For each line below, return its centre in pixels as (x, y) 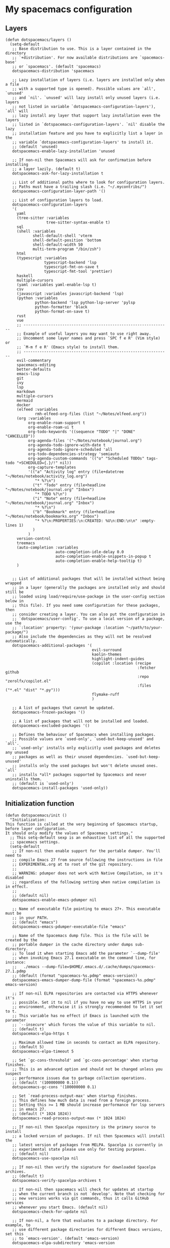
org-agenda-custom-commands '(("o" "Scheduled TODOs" (86, 459)
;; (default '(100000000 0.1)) (45, 1083)
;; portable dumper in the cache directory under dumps (73, 944)
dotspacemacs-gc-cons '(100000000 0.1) (54, 1087)
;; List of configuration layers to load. (58, 200)
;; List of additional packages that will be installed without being (89, 579)
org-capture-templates (52, 467)
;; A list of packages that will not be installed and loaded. (80, 721)
